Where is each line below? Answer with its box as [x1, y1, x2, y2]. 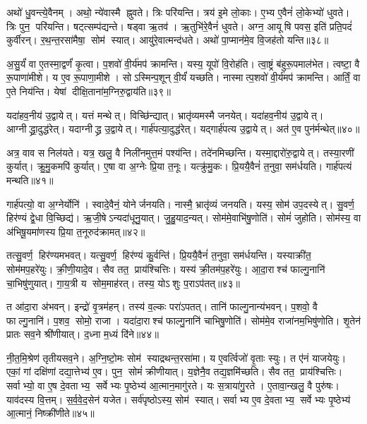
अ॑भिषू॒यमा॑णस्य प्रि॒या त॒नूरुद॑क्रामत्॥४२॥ [6, 224, 145, 238]
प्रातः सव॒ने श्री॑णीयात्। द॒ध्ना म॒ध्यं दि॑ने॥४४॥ [6, 327, 159, 341]
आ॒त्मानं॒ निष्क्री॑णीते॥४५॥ [6, 406, 95, 420]
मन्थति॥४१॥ [6, 172, 54, 187]
